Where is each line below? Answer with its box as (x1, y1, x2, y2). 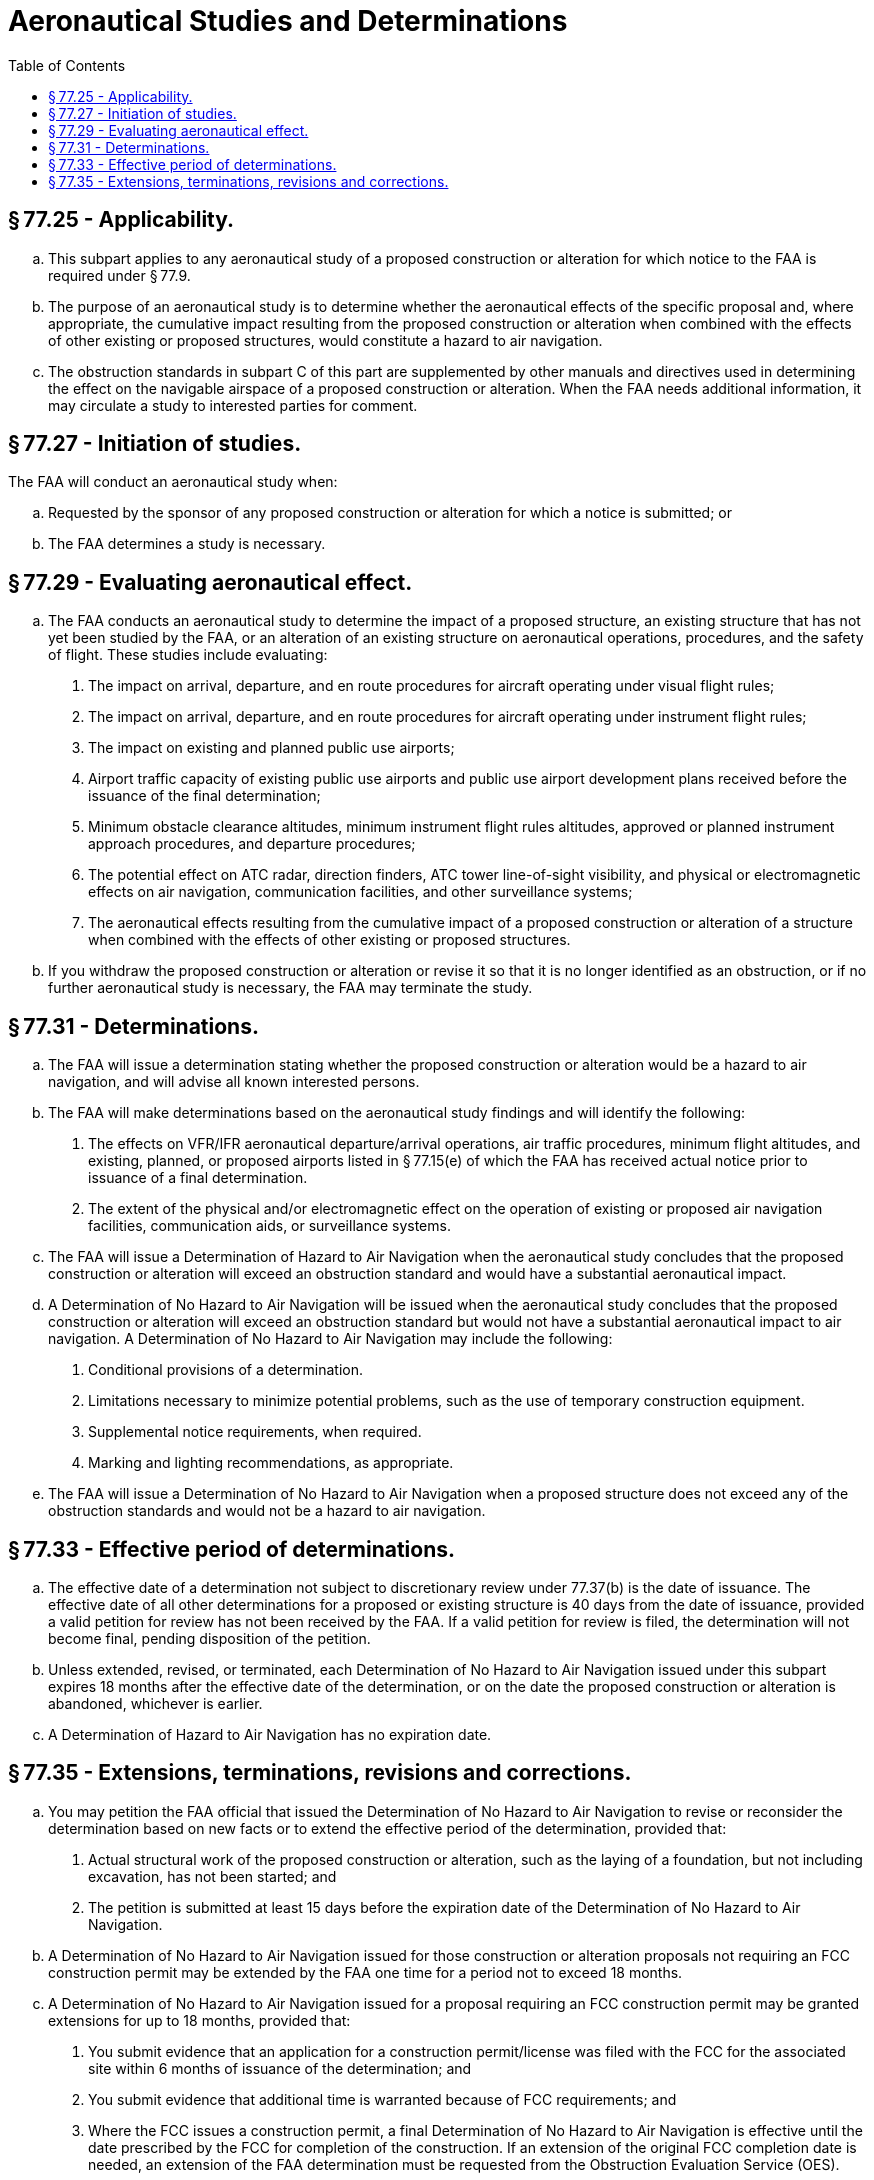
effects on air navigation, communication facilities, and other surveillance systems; (88, 883, 633, 901)
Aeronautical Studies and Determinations (8, 4, 568, 38)
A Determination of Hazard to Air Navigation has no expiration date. (48, 1725, 492, 1743)
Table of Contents (8, 56, 126, 74)
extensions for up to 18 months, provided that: (48, 2011, 351, 2029)
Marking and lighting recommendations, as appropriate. (88, 1454, 454, 1472)
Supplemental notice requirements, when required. (88, 1423, 422, 1441)
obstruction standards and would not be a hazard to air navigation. (48, 1502, 486, 1520)
